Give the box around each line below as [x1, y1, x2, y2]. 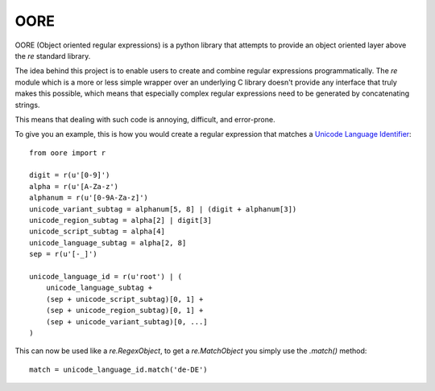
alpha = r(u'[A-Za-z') [29, 182, 119, 191]
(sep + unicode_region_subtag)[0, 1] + [45, 306, 204, 315]
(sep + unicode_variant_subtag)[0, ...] [45, 317, 209, 326]
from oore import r [29, 148, 106, 157]
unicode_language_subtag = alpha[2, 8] [29, 238, 187, 247]
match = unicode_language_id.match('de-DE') [29, 364, 209, 374]
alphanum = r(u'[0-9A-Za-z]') [29, 193, 149, 203]
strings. [14, 100, 40, 109]
